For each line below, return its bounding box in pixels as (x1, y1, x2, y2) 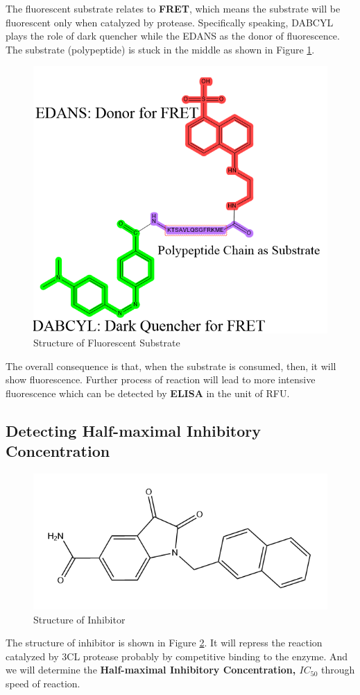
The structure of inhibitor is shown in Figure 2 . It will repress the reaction (6, 635, 323, 650)
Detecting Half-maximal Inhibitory (6, 420, 262, 442)
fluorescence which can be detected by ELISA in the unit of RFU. (6, 386, 290, 401)
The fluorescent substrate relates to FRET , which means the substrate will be (6, 1, 341, 15)
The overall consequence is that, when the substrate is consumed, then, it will (6, 358, 336, 373)
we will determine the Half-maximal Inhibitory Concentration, (6, 662, 296, 677)
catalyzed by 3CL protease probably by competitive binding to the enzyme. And (6, 648, 348, 663)
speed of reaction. (6, 676, 80, 691)
